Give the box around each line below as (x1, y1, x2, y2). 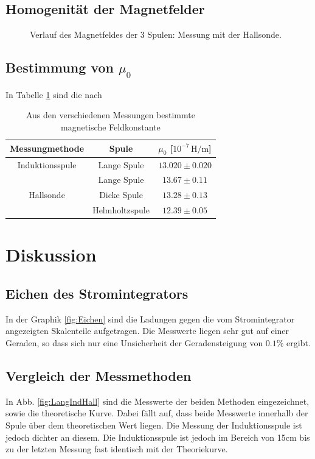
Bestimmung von (5, 58, 114, 77)
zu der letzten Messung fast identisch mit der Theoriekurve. (5, 443, 228, 455)
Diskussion (5, 242, 97, 267)
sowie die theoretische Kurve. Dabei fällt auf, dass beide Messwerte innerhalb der (5, 407, 308, 419)
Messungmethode (10, 142, 85, 155)
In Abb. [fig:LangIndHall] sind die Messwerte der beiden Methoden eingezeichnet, (5, 394, 310, 407)
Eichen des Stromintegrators (5, 284, 189, 303)
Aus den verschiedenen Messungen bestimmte (26, 109, 195, 121)
